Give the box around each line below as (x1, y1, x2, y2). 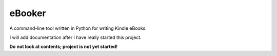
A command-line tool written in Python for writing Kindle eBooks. (9, 25, 147, 31)
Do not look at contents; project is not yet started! (9, 43, 118, 50)
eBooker (9, 8, 46, 19)
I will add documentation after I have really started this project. (9, 34, 142, 40)
